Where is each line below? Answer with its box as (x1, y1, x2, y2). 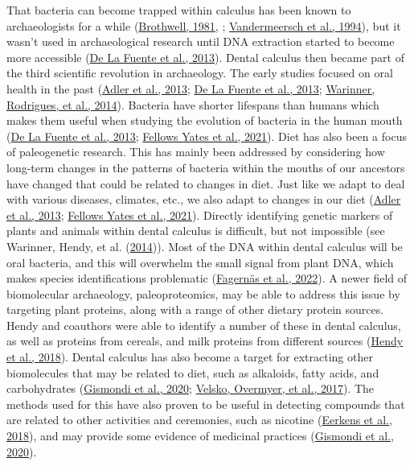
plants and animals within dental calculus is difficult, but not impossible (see (6, 222, 385, 239)
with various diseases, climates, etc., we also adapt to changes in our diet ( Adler (6, 191, 401, 208)
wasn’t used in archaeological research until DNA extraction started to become (6, 33, 395, 50)
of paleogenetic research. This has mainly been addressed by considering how (6, 143, 385, 160)
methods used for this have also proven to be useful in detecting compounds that (6, 395, 405, 412)
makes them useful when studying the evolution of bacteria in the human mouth (6, 112, 403, 129)
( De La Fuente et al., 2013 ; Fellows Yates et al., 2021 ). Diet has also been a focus (6, 127, 407, 144)
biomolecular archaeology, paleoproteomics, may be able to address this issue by (6, 285, 400, 302)
